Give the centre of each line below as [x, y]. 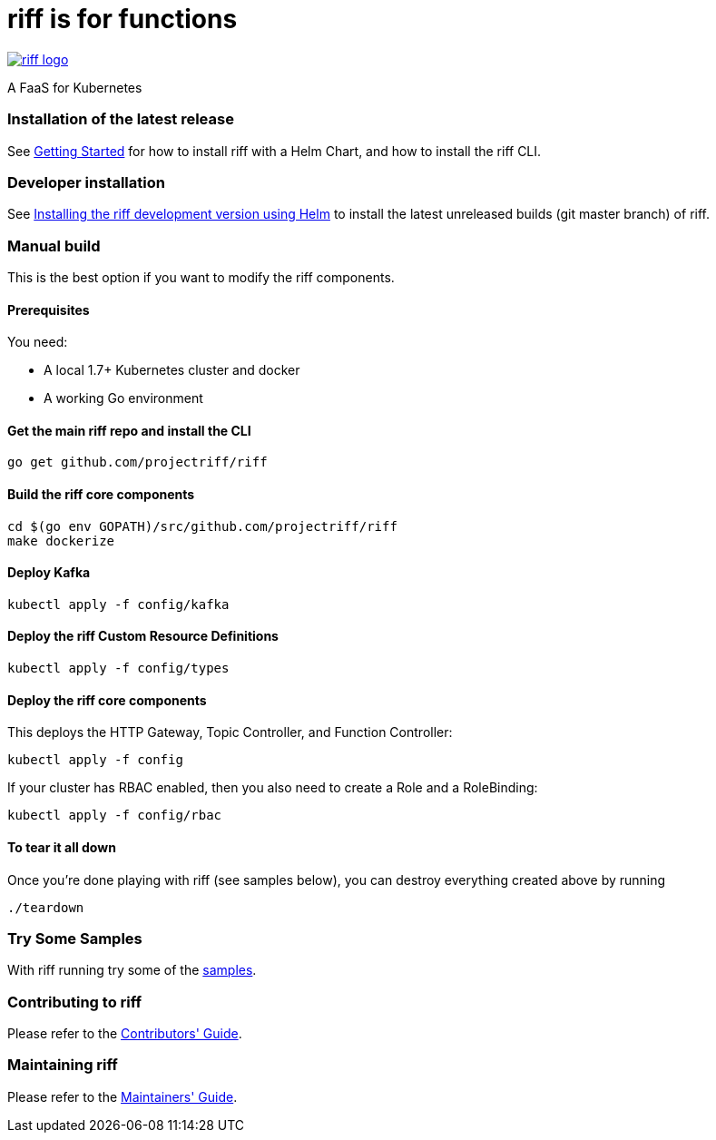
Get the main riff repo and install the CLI [129, 430]
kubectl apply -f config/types [118, 668]
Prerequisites [49, 310]
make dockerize [61, 541]
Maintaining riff [63, 1065]
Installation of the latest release [121, 119]
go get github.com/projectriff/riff [137, 462]
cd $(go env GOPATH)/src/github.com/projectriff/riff [202, 526]
